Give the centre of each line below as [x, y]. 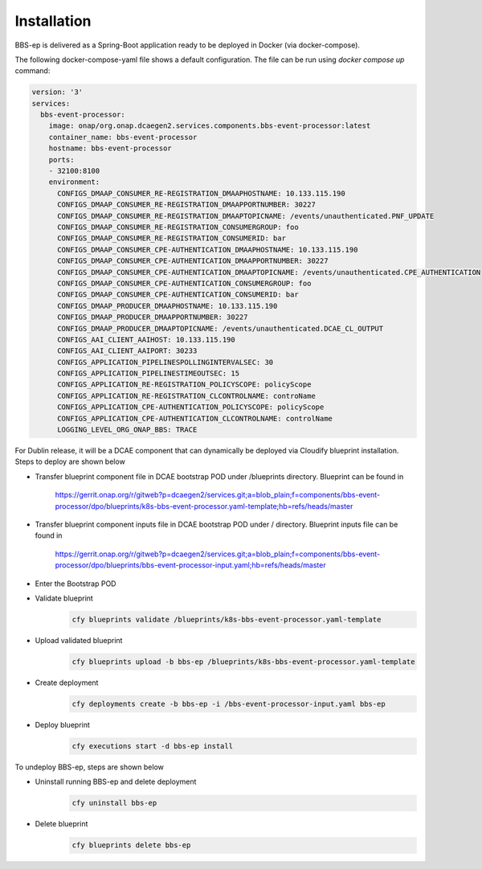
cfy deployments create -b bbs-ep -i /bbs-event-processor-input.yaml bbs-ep [229, 704]
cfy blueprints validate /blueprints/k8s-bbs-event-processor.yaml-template [227, 619]
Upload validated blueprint [79, 640]
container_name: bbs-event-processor [123, 137]
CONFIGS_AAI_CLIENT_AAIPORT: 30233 [127, 351]
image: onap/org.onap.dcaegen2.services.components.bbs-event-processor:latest [210, 126]
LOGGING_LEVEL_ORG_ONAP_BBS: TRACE [127, 430]
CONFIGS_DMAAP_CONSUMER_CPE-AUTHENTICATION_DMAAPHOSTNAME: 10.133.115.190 [208, 250]
